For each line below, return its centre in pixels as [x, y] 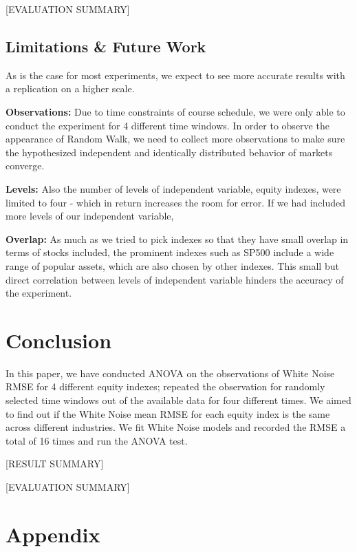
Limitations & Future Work [106, 46]
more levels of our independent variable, [90, 216]
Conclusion [59, 340]
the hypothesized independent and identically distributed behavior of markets [169, 152]
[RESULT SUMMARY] [55, 464]
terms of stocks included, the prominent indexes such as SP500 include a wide [170, 252]
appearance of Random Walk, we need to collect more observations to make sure [175, 139]
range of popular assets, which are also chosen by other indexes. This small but [172, 265]
